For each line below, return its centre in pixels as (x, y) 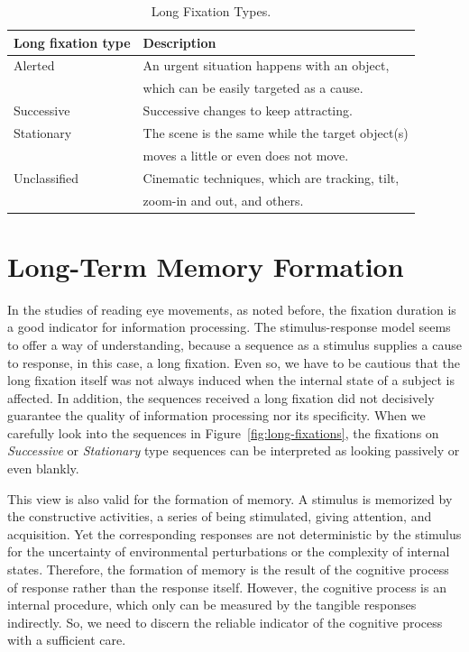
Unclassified (46, 177)
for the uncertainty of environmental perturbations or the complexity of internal (229, 551)
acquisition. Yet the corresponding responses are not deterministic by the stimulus (234, 533)
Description (179, 42)
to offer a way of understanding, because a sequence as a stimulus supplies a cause (234, 344)
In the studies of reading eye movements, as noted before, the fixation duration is (232, 309)
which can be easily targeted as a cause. (253, 88)
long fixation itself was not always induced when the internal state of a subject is (231, 380)
